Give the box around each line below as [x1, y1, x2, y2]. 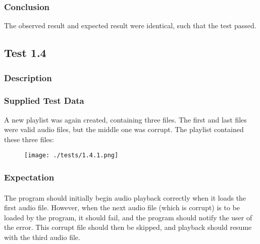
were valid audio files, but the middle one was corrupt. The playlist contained [4, 124, 244, 135]
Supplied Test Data [4, 94, 84, 107]
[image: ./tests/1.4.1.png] [24, 152, 119, 159]
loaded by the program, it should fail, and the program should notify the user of [4, 212, 252, 222]
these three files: [4, 134, 54, 144]
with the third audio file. [4, 231, 80, 242]
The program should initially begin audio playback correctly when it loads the [4, 192, 246, 203]
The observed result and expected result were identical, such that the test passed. [4, 20, 256, 31]
